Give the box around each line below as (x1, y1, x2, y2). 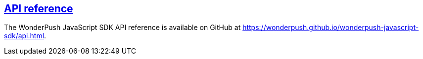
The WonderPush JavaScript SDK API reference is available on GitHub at (4, 23, 241, 32)
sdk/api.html (4, 31, 45, 40)
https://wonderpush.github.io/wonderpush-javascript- (242, 23, 419, 32)
